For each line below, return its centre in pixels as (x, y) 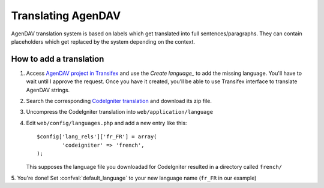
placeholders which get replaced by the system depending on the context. (103, 41)
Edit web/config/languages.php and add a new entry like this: (106, 123)
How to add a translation (58, 59)
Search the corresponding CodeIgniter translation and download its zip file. (119, 101)
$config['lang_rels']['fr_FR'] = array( (97, 137)
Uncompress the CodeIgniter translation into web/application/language (119, 112)
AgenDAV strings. (48, 90)
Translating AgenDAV (66, 16)
